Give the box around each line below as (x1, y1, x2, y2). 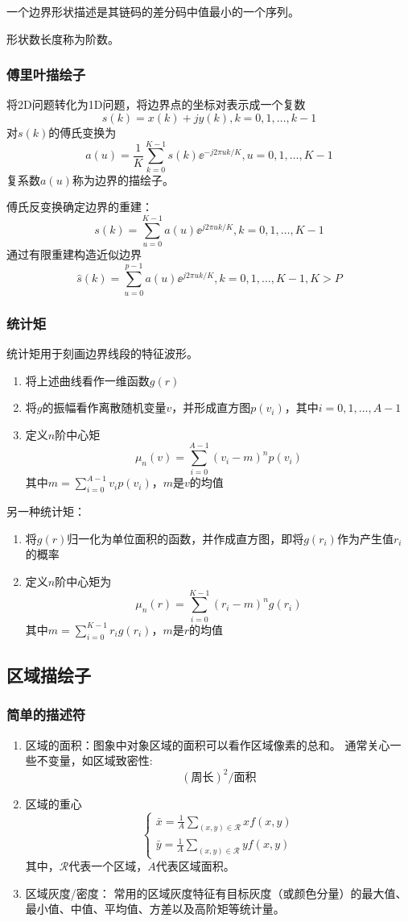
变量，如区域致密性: (47, 752, 153, 769)
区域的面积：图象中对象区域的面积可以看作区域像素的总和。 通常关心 (25, 736, 390, 753)
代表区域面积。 (155, 858, 235, 874)
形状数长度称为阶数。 (6, 30, 119, 47)
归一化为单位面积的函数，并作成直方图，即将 (67, 530, 304, 546)
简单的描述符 (6, 704, 86, 725)
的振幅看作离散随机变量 (42, 399, 167, 416)
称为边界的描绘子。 (72, 171, 174, 188)
